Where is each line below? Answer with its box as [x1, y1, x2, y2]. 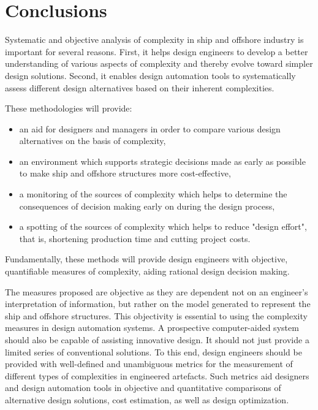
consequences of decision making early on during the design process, [19, 199, 275, 212]
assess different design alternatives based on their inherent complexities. [5, 81, 274, 94]
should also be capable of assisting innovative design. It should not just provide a [5, 333, 309, 346]
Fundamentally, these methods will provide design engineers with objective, [5, 252, 288, 265]
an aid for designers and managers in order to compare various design [19, 122, 281, 135]
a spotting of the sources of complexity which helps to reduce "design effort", [19, 220, 307, 233]
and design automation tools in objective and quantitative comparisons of [5, 381, 281, 394]
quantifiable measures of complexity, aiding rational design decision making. [5, 265, 290, 278]
